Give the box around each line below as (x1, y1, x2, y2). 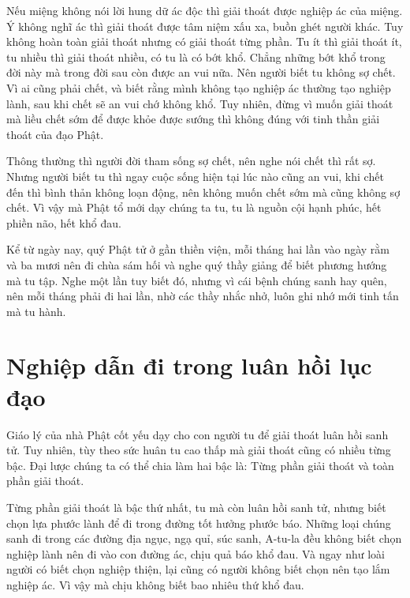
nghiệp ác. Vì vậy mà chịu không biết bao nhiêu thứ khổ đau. (6, 576, 304, 592)
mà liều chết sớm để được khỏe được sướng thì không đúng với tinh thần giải (6, 111, 380, 127)
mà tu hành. (6, 303, 66, 319)
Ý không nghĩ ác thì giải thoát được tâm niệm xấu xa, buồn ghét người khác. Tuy (6, 17, 404, 34)
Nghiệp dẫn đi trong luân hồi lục (6, 349, 372, 382)
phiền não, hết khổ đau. (6, 214, 121, 231)
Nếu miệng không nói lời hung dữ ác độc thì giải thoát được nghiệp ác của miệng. (6, 2, 403, 18)
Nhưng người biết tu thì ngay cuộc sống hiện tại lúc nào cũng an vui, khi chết (6, 167, 384, 184)
